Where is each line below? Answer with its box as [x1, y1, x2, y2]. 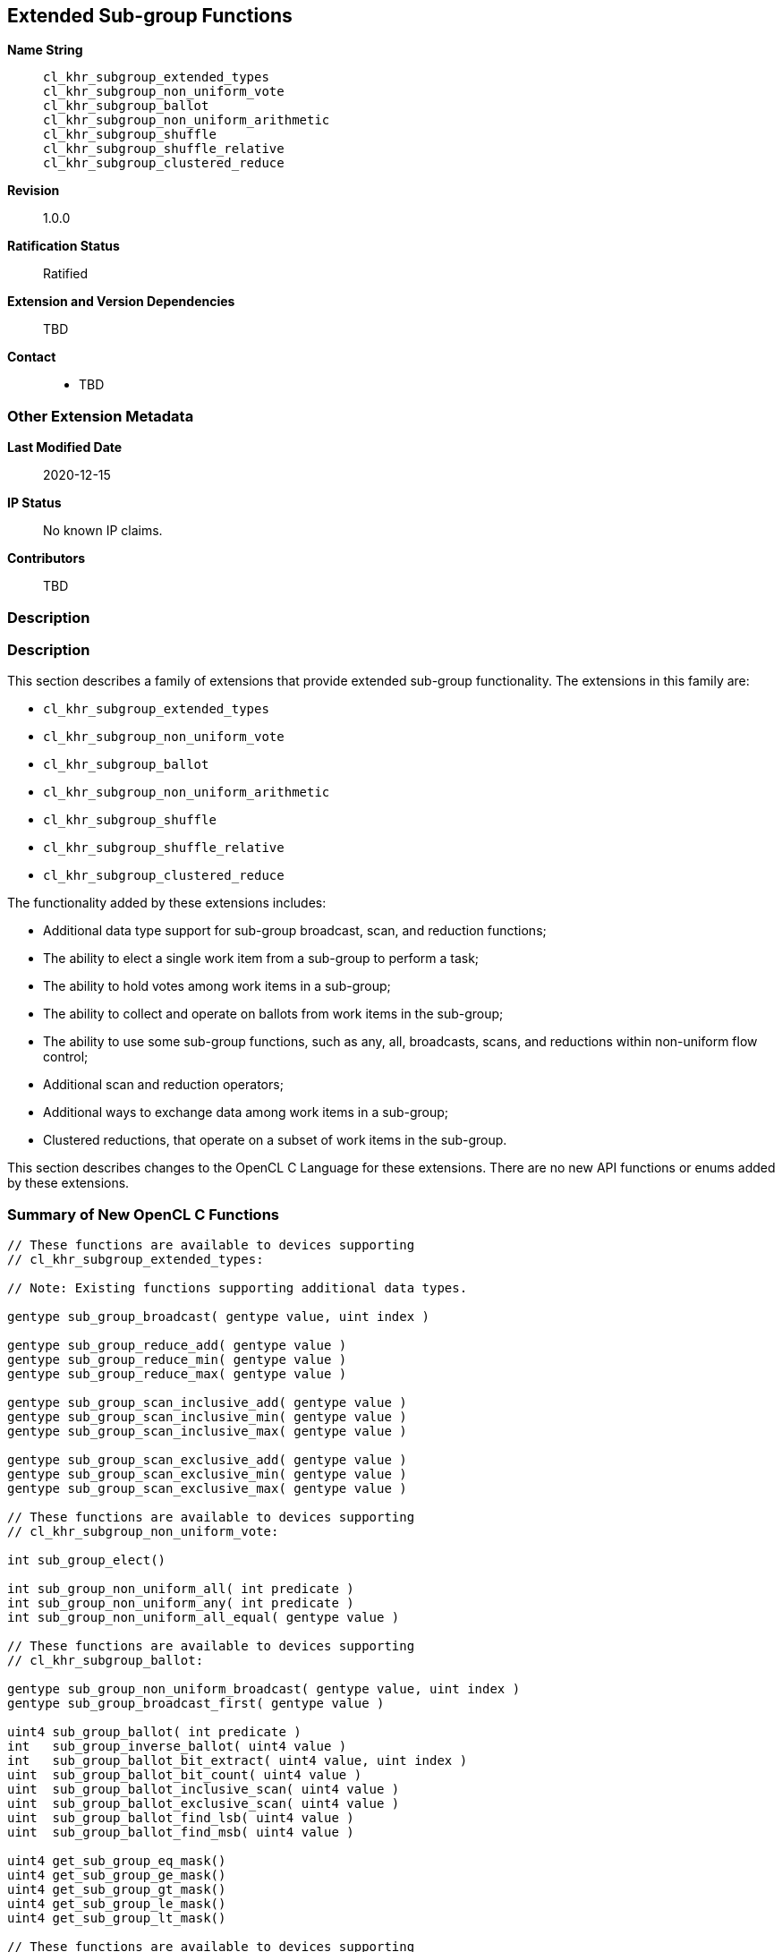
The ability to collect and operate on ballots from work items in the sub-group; [43, 1006, 504, 1022]
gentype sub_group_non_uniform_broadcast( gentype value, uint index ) [7, 1682, 521, 1697]
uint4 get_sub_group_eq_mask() [7, 1854, 226, 1869]
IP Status [7, 495, 62, 511]
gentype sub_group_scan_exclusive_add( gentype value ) [7, 1453, 407, 1468]
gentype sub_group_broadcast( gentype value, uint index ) [7, 1309, 430, 1325]
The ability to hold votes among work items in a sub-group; [43, 978, 391, 994]
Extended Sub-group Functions [7, 4, 293, 27]
